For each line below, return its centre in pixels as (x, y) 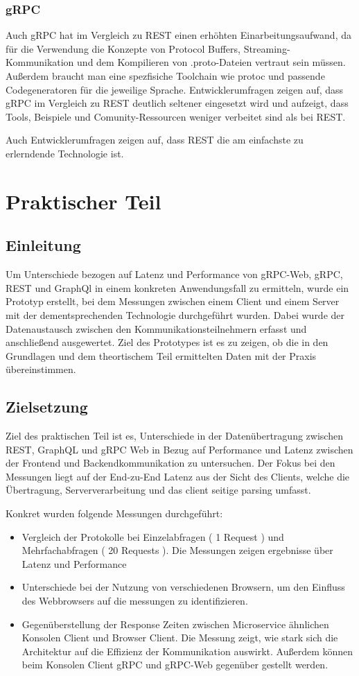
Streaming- (267, 48)
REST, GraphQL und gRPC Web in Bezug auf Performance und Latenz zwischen (179, 449)
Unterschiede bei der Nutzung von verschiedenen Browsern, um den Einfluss (183, 587)
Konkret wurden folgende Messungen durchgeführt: (114, 513)
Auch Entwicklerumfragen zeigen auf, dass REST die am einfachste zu (155, 140)
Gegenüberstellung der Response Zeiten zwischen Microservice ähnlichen (175, 624)
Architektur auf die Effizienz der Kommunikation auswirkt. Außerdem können (187, 651)
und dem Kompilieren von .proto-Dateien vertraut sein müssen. (211, 62)
